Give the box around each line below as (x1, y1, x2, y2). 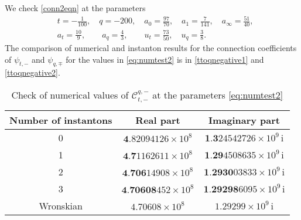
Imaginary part (208, 113, 281, 127)
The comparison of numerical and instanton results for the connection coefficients (5, 41, 297, 53)
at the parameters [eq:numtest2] (152, 87, 283, 101)
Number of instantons (9, 113, 112, 127)
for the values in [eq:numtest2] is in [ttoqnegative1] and (66, 53, 264, 65)
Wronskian (39, 199, 83, 212)
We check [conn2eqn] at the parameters (5, 2, 146, 13)
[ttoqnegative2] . (5, 66, 60, 79)
